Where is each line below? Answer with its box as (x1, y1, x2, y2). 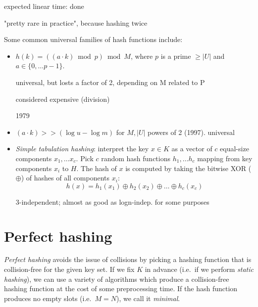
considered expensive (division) (15, 93, 110, 104)
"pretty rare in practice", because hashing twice (4, 17, 148, 28)
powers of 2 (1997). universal (148, 127, 235, 137)
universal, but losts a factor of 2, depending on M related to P (15, 77, 205, 87)
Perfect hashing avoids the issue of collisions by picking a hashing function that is (4, 254, 252, 264)
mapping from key (197, 153, 253, 163)
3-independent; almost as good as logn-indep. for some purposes (15, 196, 209, 207)
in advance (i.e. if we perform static (145, 264, 254, 274)
